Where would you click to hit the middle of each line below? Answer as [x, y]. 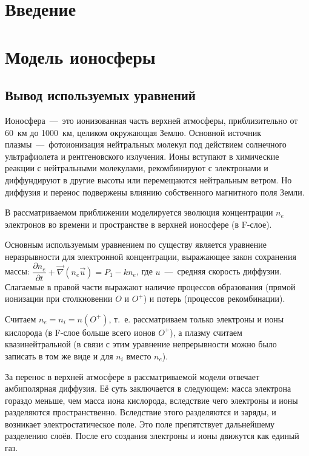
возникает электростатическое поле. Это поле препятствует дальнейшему [140, 424]
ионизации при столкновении [59, 298]
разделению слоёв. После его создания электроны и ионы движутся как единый [152, 436]
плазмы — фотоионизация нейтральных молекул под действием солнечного [146, 144]
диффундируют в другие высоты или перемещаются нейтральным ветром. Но [148, 179]
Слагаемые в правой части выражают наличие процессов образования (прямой [150, 286]
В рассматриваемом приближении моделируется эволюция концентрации [139, 212]
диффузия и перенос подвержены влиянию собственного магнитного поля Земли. [155, 192]
